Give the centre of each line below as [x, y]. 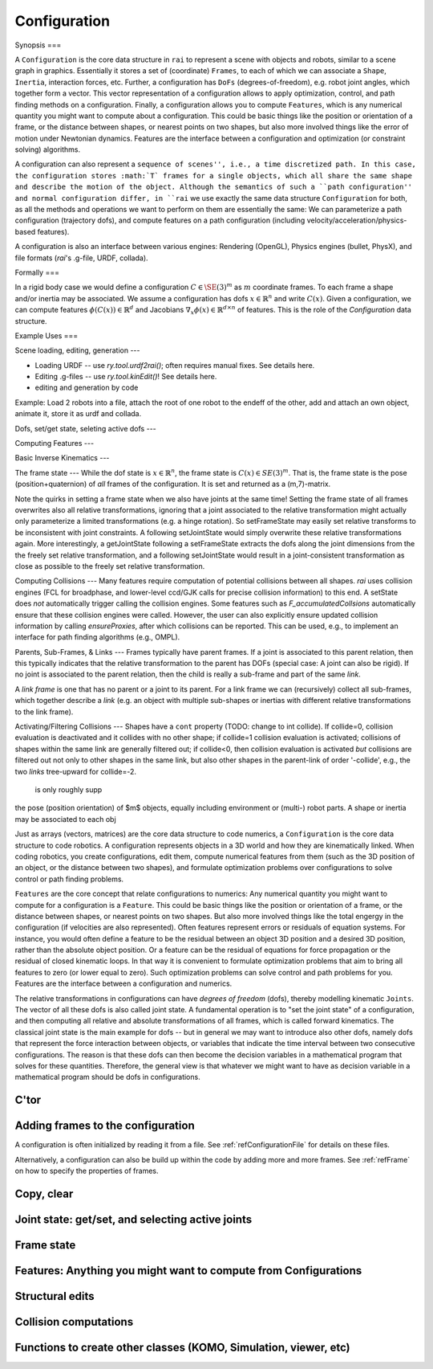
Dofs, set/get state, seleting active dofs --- [85, 428]
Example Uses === [47, 335]
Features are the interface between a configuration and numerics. [123, 983]
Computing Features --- [55, 443]
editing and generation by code [87, 388]
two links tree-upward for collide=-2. [75, 771]
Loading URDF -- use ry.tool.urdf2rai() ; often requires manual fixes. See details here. [175, 365]
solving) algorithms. [47, 149]
